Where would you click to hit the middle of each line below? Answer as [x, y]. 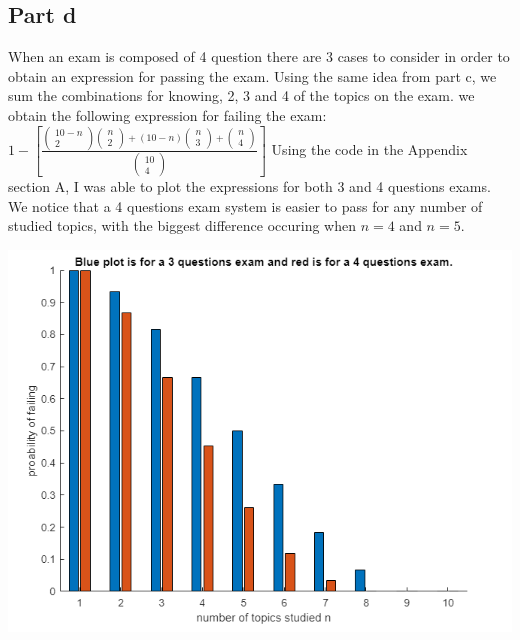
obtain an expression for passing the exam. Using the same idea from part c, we [252, 75]
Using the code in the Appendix [369, 148]
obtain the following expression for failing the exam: [167, 114]
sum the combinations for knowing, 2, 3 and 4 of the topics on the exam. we [241, 95]
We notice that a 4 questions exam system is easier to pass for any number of [245, 205]
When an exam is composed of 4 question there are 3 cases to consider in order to [259, 56]
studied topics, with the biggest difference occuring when [182, 225]
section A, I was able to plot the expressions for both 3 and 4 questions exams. [249, 186]
